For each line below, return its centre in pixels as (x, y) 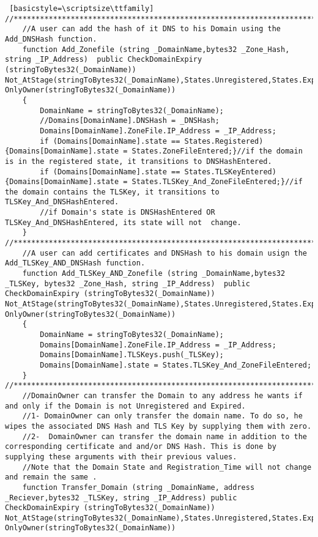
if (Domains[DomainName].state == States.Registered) (152, 141)
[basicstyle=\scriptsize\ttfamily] (82, 9)
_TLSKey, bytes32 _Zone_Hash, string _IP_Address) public (128, 283)
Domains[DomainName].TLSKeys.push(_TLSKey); (132, 355)
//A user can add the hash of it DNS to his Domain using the (152, 29)
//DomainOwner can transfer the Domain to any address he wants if (162, 395)
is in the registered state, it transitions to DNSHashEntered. (139, 161)
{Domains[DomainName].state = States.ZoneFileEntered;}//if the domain (154, 151)
